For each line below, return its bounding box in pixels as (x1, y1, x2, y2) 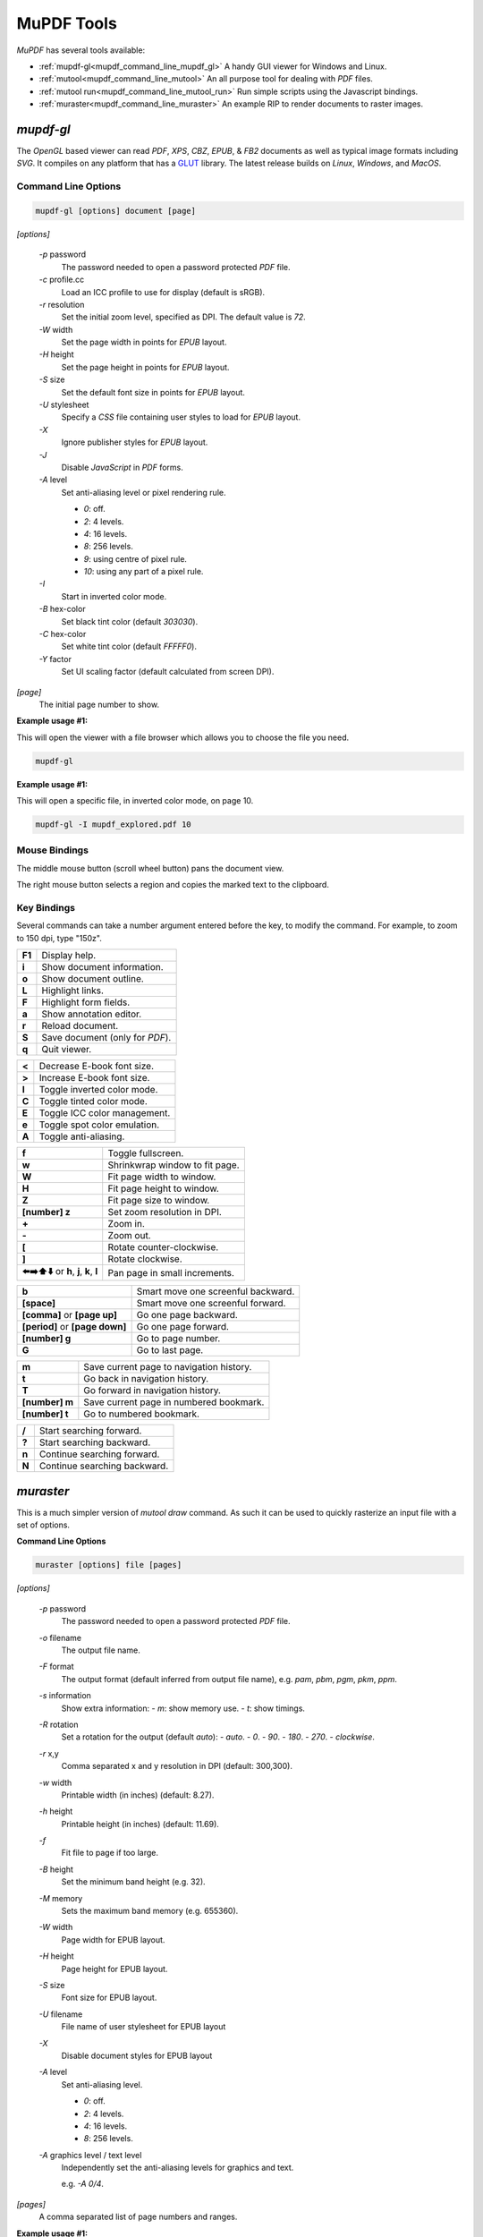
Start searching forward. (38, 1425, 142, 1437)
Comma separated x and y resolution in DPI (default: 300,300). (61, 1761, 292, 1772)
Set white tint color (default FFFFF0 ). (61, 641, 197, 652)
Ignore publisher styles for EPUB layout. (61, 437, 208, 447)
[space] (21, 1297, 56, 1310)
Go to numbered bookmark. (83, 1408, 200, 1420)
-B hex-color (38, 604, 86, 615)
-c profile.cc (38, 274, 85, 285)
